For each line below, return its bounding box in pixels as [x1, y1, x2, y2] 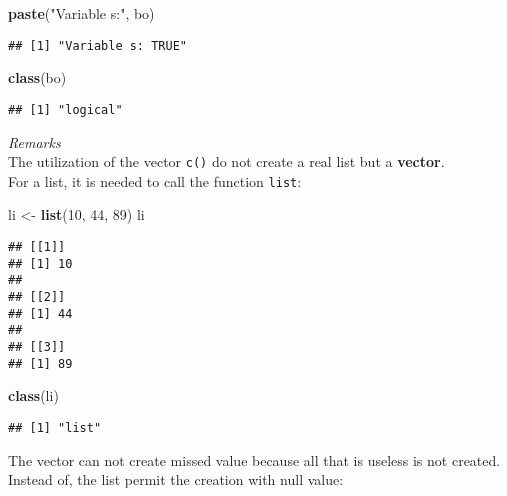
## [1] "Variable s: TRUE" [8, 38, 187, 53]
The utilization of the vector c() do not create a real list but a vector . [8, 151, 445, 172]
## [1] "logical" [8, 102, 123, 117]
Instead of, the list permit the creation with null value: [8, 469, 344, 490]
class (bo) [8, 67, 67, 88]
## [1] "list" [8, 420, 102, 435]
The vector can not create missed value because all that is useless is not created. [8, 449, 501, 470]
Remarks [8, 131, 61, 152]
